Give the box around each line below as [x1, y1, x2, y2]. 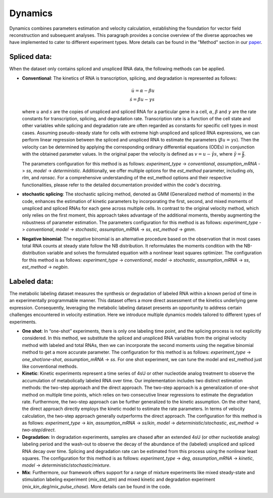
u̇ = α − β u [131, 87, 155, 93]
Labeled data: [9, 277, 54, 285]
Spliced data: [9, 53, 52, 61]
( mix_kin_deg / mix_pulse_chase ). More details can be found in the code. [22, 483, 171, 489]
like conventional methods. [22, 363, 78, 369]
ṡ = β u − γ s [129, 96, 155, 102]
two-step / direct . [22, 427, 56, 433]
